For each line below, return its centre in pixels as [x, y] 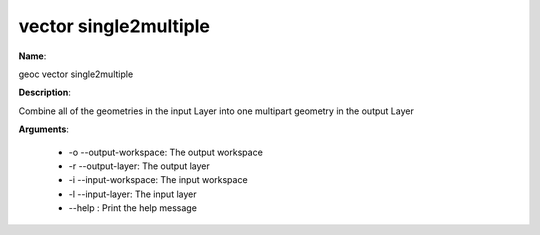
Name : [32, 56]
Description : [45, 92]
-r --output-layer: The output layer [139, 166]
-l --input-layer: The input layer [132, 194]
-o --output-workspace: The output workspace [166, 152]
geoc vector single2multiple [76, 74]
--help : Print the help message [132, 208]
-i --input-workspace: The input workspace [158, 180]
